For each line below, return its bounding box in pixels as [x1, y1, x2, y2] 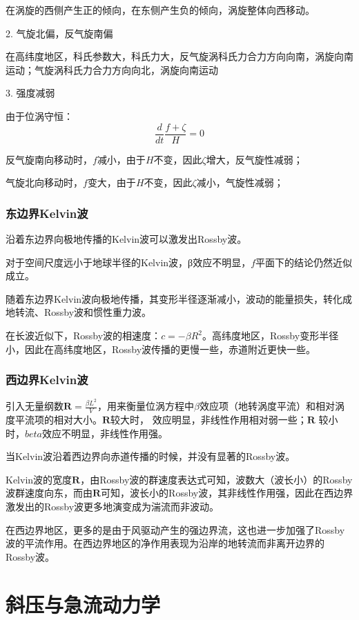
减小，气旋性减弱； [196, 175, 284, 190]
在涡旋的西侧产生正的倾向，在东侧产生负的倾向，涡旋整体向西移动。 [6, 3, 315, 17]
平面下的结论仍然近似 [255, 254, 353, 269]
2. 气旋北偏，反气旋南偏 [6, 26, 113, 40]
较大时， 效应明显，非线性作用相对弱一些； [110, 412, 307, 427]
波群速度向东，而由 [6, 486, 93, 500]
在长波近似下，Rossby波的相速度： [6, 328, 162, 342]
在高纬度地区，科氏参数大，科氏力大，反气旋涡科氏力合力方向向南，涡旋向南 [6, 49, 353, 63]
